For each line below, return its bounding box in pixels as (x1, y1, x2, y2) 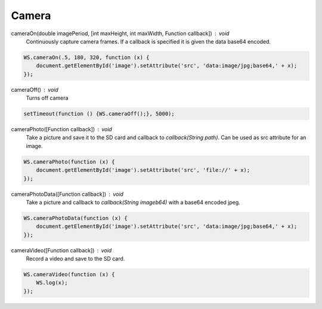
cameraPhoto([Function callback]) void (11, 126, 113, 133)
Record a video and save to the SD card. (26, 255, 125, 262)
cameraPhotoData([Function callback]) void (11, 190, 123, 197)
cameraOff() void (11, 86, 59, 93)
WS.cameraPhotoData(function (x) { (23, 215, 128, 221)
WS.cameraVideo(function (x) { (23, 271, 116, 278)
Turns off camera (26, 94, 69, 101)
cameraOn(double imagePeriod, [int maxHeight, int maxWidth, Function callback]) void (11, 30, 230, 37)
